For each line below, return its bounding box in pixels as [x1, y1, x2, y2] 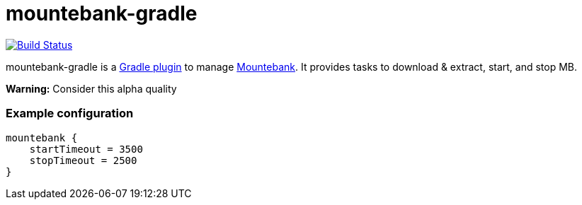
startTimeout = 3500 [29, 143, 143, 155]
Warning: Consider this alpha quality [6, 82, 177, 95]
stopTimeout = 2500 [29, 154, 137, 166]
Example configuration [6, 106, 134, 121]
